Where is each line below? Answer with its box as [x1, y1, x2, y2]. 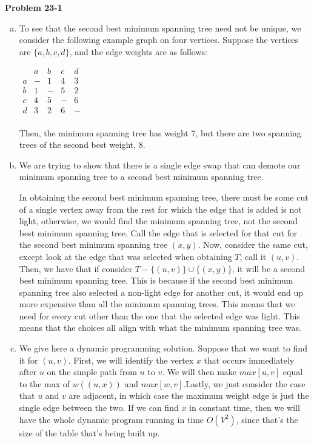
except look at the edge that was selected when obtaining [19, 250, 232, 262]
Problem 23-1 [5, 1, 62, 13]
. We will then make [162, 365, 237, 378]
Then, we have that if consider [19, 262, 133, 275]
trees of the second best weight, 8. [19, 138, 145, 151]
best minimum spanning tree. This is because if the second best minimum [19, 274, 293, 287]
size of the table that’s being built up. [19, 426, 160, 439]
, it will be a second [232, 262, 306, 275]
